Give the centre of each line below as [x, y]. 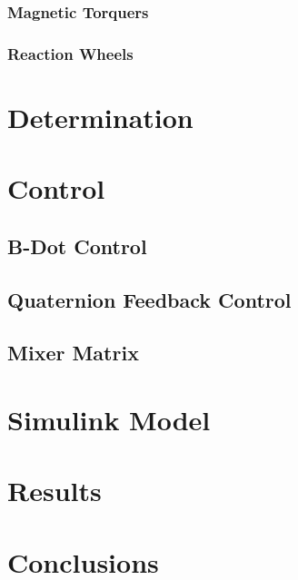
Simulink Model [109, 419]
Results [55, 491]
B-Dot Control [77, 246]
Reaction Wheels [70, 53]
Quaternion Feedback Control [149, 299]
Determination [100, 117]
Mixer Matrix [73, 353]
